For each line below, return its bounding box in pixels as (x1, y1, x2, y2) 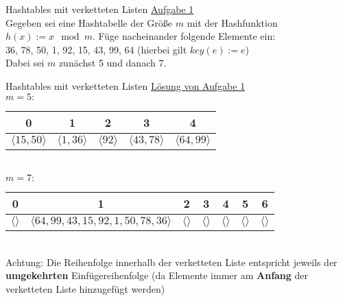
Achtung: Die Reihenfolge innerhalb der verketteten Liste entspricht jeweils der (5, 254, 338, 269)
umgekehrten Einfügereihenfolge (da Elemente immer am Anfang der (5, 268, 309, 282)
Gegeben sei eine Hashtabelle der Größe (5, 15, 173, 29)
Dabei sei (5, 56, 45, 70)
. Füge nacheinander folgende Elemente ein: (92, 29, 276, 43)
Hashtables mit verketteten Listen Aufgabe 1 (5, 2, 194, 16)
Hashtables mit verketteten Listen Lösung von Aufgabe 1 (5, 78, 246, 93)
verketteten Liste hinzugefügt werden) (5, 281, 165, 296)
